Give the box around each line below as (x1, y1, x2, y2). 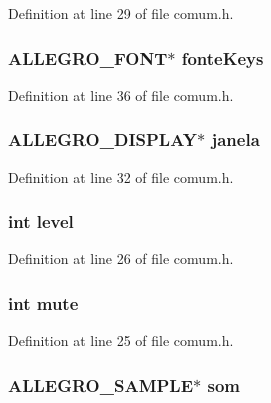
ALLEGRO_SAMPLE (8, 372, 194, 397)
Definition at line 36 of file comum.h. (8, 84, 234, 105)
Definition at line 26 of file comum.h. (8, 248, 234, 269)
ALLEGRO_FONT (8, 45, 168, 70)
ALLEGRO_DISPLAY (8, 127, 198, 152)
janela (211, 127, 260, 152)
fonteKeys (181, 45, 264, 70)
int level (8, 209, 74, 234)
